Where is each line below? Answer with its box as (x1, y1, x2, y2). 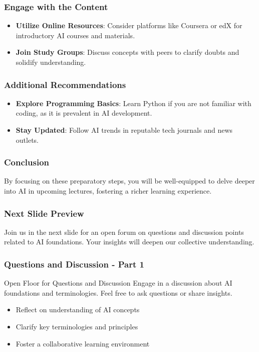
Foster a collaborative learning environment (16, 338, 150, 348)
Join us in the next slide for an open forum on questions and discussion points (4, 226, 244, 237)
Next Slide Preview (4, 207, 84, 219)
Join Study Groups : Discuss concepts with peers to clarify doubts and (16, 47, 239, 57)
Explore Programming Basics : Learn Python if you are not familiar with (16, 98, 251, 108)
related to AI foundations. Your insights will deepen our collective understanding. (4, 236, 254, 247)
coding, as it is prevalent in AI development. (16, 108, 152, 118)
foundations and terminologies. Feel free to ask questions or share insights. (4, 287, 232, 298)
